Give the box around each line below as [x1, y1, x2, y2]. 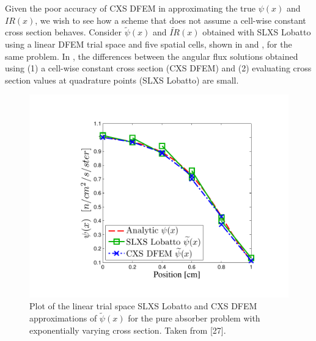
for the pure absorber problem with [128, 312, 260, 324]
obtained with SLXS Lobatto [202, 26, 311, 38]
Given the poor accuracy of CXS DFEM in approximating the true [5, 2, 255, 14]
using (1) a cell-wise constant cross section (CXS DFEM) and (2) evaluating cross [5, 62, 312, 74]
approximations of [29, 312, 97, 324]
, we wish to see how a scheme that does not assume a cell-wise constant [35, 13, 306, 26]
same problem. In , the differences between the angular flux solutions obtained [5, 49, 298, 62]
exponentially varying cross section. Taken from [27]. [29, 323, 226, 336]
